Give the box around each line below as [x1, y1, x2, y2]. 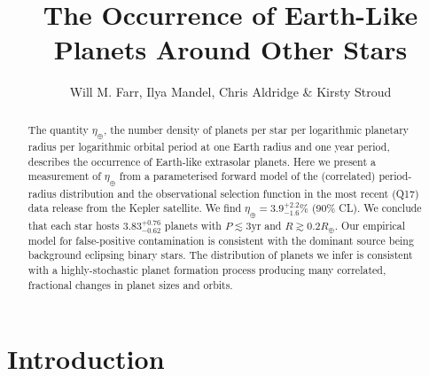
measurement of [27, 168, 101, 184]
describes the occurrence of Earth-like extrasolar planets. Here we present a [27, 153, 376, 168]
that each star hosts [27, 217, 120, 232]
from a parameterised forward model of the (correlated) [119, 168, 376, 184]
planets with [164, 217, 222, 232]
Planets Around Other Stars [53, 31, 408, 67]
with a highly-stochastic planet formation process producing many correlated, [27, 262, 386, 278]
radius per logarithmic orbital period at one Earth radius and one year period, [27, 139, 390, 154]
